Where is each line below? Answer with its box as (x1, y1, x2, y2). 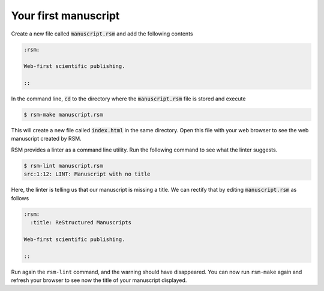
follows (11, 194, 29, 201)
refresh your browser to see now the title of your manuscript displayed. (11, 277, 187, 284)
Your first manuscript (11, 9, 120, 22)
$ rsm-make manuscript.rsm (23, 111, 103, 118)
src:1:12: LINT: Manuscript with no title (23, 171, 151, 177)
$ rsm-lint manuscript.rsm (23, 162, 103, 169)
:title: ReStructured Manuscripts (30, 219, 132, 225)
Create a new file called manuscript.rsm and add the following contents (11, 30, 193, 37)
